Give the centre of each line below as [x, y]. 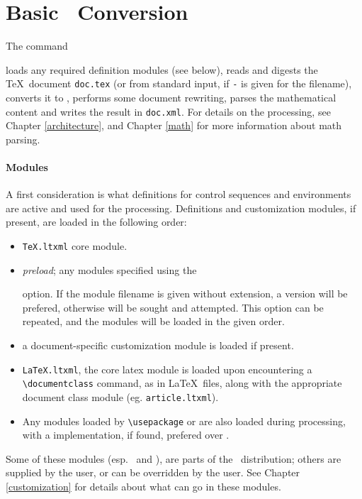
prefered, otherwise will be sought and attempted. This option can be [173, 307]
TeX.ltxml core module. [75, 245]
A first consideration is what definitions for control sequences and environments [179, 194]
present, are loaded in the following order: [96, 222]
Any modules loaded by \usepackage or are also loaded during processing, [184, 421]
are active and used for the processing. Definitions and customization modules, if [181, 208]
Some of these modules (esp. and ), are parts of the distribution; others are [174, 458]
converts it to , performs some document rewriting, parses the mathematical [171, 97]
